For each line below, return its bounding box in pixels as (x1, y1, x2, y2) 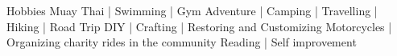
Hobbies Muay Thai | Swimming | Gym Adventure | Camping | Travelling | (6, 2, 378, 18)
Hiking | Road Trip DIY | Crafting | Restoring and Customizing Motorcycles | (6, 18, 392, 34)
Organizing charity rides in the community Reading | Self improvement (6, 34, 357, 50)
